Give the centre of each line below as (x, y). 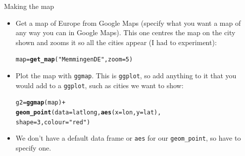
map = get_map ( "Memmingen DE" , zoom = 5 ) (74, 60)
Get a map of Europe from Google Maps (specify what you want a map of (128, 23)
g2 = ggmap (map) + (41, 103)
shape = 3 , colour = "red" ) (53, 122)
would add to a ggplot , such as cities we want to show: (99, 85)
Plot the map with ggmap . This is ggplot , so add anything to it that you (126, 76)
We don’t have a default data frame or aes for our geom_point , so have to (128, 138)
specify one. (33, 147)
